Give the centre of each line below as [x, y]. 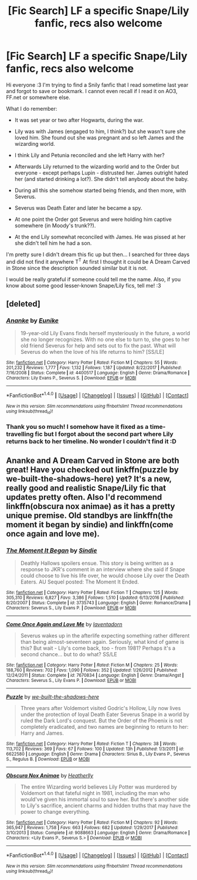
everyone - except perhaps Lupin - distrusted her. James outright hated [101, 173]
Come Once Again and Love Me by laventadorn [64, 624]
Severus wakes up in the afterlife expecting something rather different [105, 635]
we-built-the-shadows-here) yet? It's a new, [89, 479]
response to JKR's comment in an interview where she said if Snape [103, 569]
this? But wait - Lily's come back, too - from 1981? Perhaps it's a [98, 648]
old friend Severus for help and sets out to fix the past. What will [98, 346]
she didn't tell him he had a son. [53, 243]
